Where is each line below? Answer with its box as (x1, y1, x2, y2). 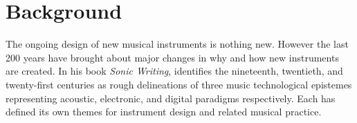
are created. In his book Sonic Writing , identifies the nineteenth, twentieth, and (6, 64, 343, 78)
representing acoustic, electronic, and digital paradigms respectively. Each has (6, 91, 336, 105)
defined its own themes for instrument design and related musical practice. (6, 104, 322, 119)
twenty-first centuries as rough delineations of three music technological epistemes (6, 77, 352, 91)
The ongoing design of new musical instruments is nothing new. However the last (6, 37, 349, 51)
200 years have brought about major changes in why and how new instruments (6, 50, 339, 64)
